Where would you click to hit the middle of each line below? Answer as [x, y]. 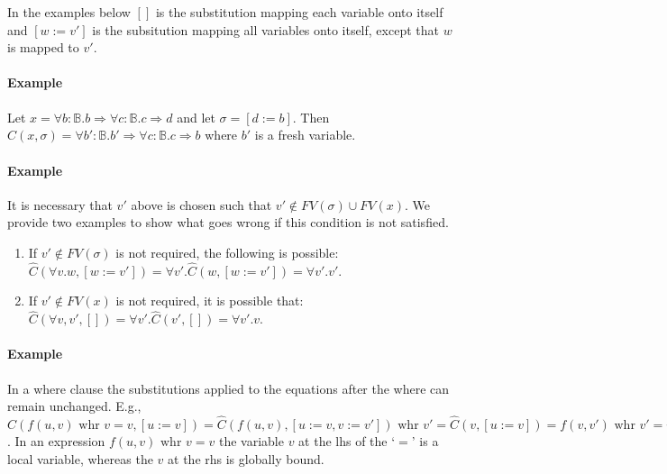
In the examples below [69, 12]
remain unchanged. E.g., [74, 406]
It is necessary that [60, 204]
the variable [251, 440]
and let [196, 117]
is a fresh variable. [305, 135]
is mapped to [43, 47]
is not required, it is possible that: [210, 301]
